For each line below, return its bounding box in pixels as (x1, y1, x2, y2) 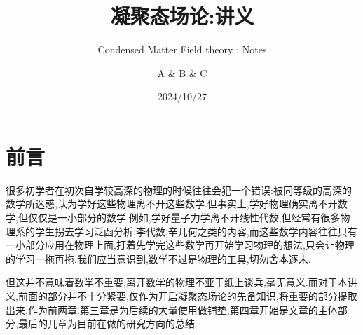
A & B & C (157, 65, 207, 80)
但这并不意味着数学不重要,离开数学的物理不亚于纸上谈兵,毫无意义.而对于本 (6, 275, 348, 289)
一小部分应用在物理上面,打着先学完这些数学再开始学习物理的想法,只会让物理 (6, 238, 355, 252)
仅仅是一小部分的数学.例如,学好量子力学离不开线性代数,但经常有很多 (27, 210, 341, 225)
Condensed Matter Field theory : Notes (97, 42, 267, 57)
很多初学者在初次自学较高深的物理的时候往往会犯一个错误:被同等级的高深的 (6, 182, 352, 197)
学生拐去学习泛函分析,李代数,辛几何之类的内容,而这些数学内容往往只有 (34, 224, 357, 238)
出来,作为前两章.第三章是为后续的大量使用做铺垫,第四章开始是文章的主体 (6, 302, 338, 317)
